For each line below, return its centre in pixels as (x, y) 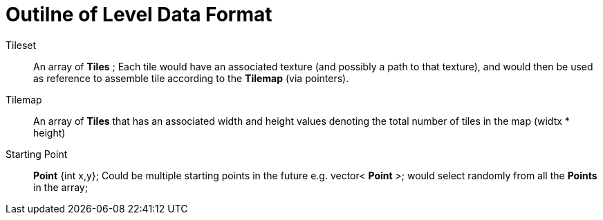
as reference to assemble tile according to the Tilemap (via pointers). (191, 78)
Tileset (21, 45)
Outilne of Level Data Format (139, 14)
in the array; (61, 187)
